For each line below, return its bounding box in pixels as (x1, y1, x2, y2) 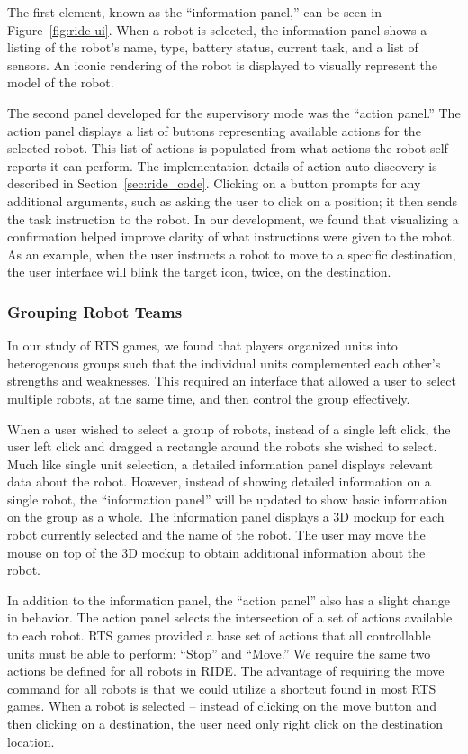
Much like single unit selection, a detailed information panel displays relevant (7, 454, 433, 473)
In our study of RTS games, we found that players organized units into (7, 336, 398, 355)
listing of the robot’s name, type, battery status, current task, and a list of (7, 38, 418, 57)
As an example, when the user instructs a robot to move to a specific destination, (7, 244, 456, 263)
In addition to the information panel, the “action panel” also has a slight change (7, 590, 450, 609)
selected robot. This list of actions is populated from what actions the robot (7, 139, 427, 158)
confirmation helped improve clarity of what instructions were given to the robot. (7, 227, 455, 246)
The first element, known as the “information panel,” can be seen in (7, 3, 382, 21)
